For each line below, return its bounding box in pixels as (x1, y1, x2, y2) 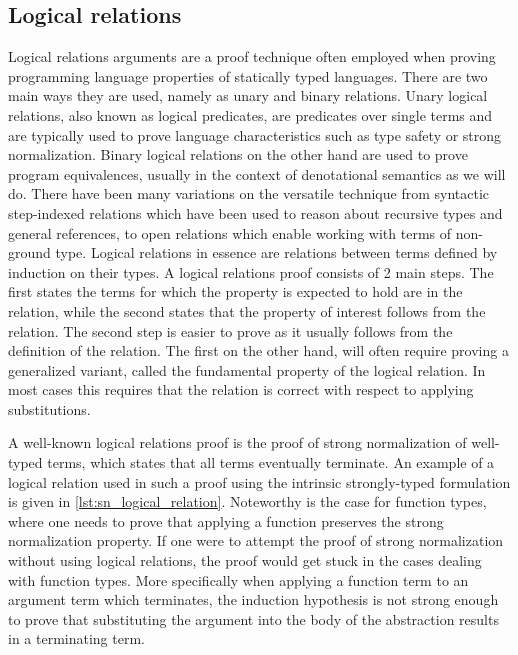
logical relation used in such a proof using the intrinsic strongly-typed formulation (8, 471, 511, 492)
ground (8, 242, 51, 263)
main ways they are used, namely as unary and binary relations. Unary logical (8, 85, 488, 106)
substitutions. (8, 398, 91, 419)
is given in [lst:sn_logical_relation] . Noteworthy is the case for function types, (8, 491, 487, 512)
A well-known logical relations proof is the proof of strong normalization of (8, 432, 467, 453)
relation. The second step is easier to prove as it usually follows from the (8, 320, 453, 341)
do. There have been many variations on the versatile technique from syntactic (8, 183, 490, 204)
